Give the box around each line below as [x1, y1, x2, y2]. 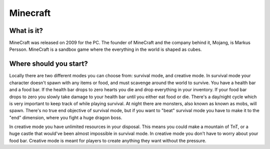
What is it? [9, 26, 43, 35]
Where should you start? [9, 60, 88, 68]
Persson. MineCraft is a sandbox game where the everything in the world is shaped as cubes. [9, 46, 202, 52]
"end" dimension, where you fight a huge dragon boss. [9, 115, 122, 121]
